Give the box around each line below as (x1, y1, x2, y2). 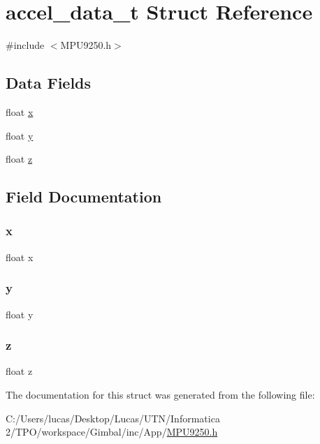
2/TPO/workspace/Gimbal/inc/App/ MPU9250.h (6, 424, 218, 439)
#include (6, 38, 45, 52)
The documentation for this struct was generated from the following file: (6, 387, 315, 401)
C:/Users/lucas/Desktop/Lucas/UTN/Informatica (6, 410, 220, 425)
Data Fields (6, 72, 92, 94)
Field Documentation (6, 186, 162, 207)
